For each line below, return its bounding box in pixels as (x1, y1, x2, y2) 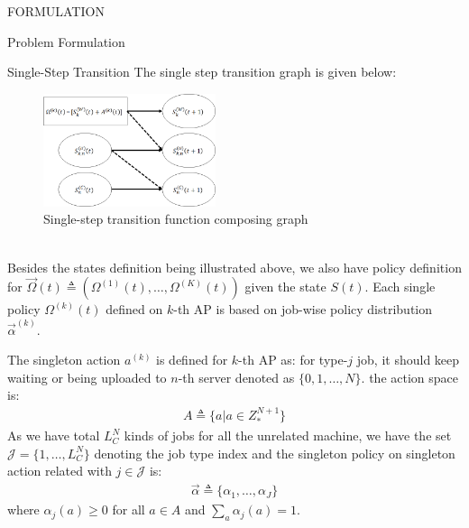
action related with (7, 461, 112, 480)
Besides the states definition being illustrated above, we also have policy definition (7, 257, 462, 276)
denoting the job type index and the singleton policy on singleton (94, 443, 455, 462)
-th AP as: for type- (238, 350, 348, 369)
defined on (106, 300, 163, 319)
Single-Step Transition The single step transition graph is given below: (7, 62, 397, 81)
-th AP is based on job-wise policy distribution (173, 300, 433, 319)
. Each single (364, 277, 436, 296)
